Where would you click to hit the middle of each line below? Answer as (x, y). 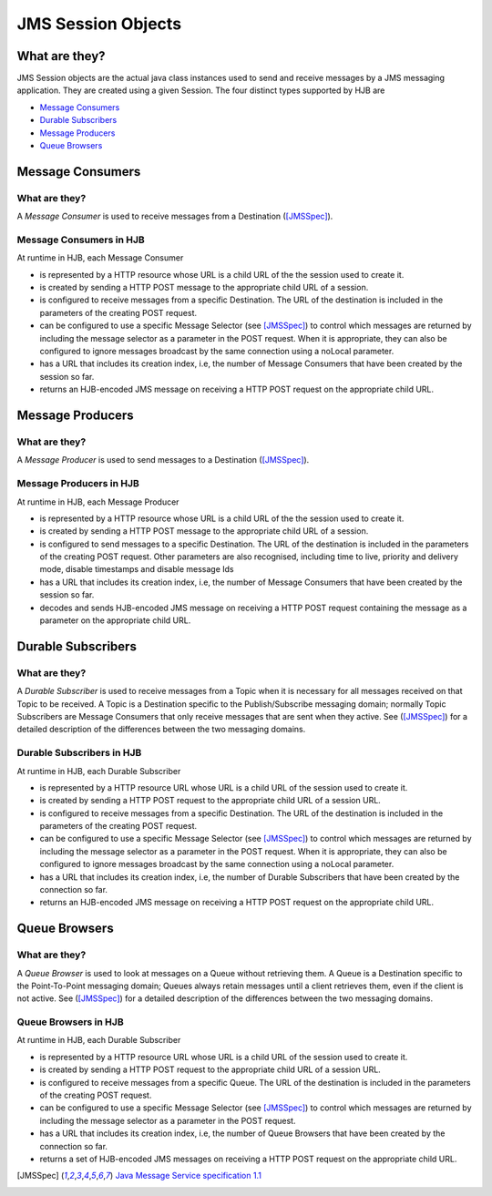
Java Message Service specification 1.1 (188, 1176)
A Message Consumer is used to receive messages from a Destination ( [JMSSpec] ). (175, 216)
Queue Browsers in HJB (70, 1022)
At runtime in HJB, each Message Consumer (100, 258)
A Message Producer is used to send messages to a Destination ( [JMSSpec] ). (163, 460)
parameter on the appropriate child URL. (115, 620)
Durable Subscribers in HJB (79, 753)
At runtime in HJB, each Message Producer (98, 502)
